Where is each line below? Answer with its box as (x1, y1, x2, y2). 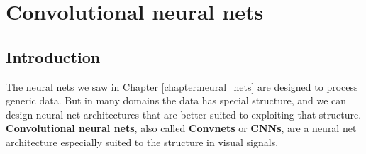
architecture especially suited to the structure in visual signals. (6, 134, 279, 149)
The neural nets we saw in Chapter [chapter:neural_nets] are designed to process (6, 79, 358, 94)
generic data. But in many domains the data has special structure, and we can (6, 93, 347, 108)
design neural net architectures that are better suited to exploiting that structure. (6, 106, 362, 121)
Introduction (6, 45, 101, 67)
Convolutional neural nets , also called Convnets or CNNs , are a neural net (6, 121, 357, 136)
